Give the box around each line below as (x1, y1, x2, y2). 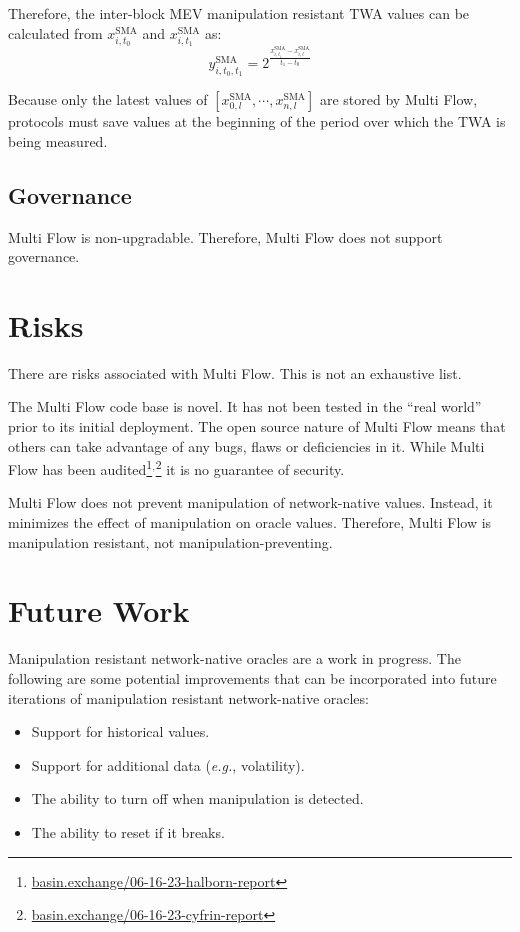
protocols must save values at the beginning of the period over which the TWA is (8, 111, 506, 132)
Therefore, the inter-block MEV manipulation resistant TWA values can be (8, 3, 470, 23)
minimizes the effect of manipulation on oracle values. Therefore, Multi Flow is (8, 512, 492, 533)
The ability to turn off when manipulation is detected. (31, 788, 364, 809)
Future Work (8, 590, 190, 631)
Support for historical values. (31, 721, 210, 742)
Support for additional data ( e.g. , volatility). (31, 754, 305, 775)
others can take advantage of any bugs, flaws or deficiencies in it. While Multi (8, 435, 485, 456)
